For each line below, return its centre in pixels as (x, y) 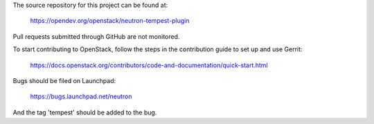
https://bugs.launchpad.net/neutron (81, 96)
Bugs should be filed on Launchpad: (64, 80)
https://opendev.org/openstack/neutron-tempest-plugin (110, 21)
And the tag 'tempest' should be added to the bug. (85, 112)
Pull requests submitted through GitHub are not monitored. (96, 36)
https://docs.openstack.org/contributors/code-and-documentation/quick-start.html (149, 65)
